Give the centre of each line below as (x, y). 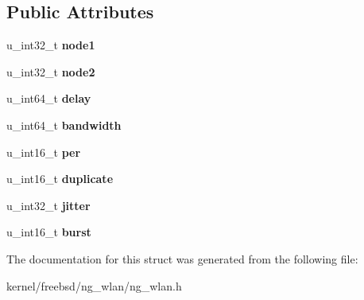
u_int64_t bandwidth (64, 125)
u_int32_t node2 (51, 71)
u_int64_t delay (49, 98)
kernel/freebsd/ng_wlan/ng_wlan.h (94, 285)
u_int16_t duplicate (60, 179)
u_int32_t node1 (51, 45)
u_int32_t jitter (48, 205)
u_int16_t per (44, 152)
